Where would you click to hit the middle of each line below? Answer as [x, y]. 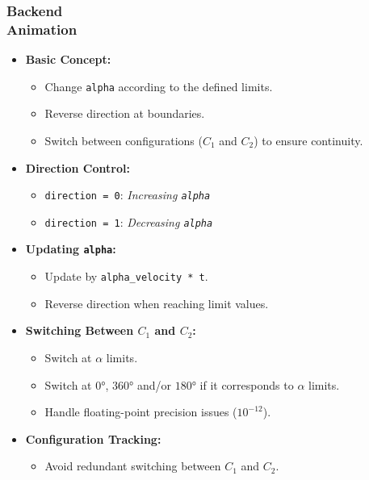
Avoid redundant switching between [133, 466]
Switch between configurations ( [124, 140]
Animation [42, 29]
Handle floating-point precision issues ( [141, 412]
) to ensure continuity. [308, 140]
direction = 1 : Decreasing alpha [129, 221]
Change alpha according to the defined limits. [159, 86]
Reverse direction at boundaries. [125, 113]
